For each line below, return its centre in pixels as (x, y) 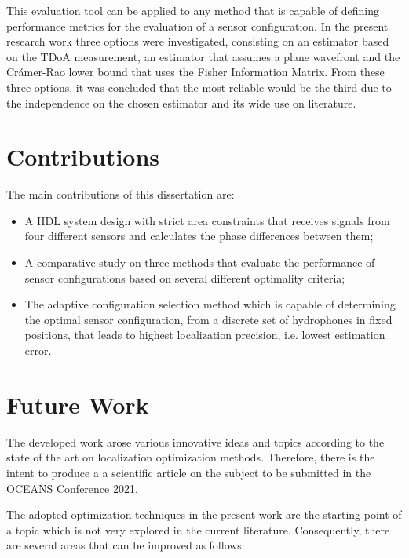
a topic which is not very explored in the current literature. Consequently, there (198, 529)
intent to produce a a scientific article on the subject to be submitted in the (189, 472)
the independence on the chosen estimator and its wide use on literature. (181, 102)
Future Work (78, 404)
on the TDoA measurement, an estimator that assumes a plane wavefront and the (203, 56)
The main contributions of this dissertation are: (121, 194)
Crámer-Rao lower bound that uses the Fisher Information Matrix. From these (195, 72)
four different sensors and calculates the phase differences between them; (199, 236)
